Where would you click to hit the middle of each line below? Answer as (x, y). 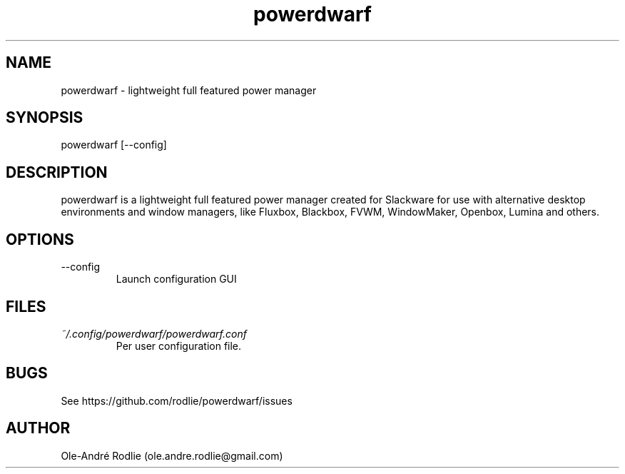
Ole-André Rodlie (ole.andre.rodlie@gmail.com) (172, 455)
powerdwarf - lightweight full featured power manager (189, 90)
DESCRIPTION (57, 172)
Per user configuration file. (179, 346)
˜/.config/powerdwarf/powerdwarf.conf (154, 333)
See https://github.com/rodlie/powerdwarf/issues (177, 400)
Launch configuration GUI (176, 279)
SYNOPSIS (45, 118)
